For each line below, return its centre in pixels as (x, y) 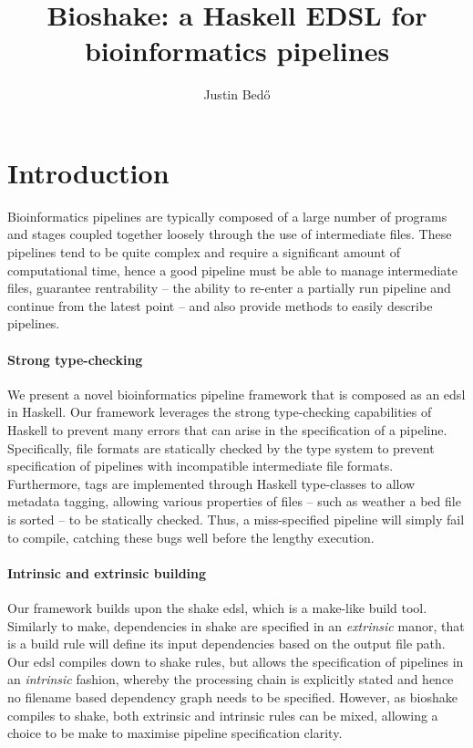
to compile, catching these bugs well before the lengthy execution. (191, 537)
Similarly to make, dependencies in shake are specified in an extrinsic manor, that (236, 625)
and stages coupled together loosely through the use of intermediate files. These (230, 234)
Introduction (88, 172)
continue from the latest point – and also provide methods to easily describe (220, 305)
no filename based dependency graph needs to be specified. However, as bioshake (232, 696)
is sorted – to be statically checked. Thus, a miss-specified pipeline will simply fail (236, 519)
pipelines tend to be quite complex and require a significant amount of (204, 252)
